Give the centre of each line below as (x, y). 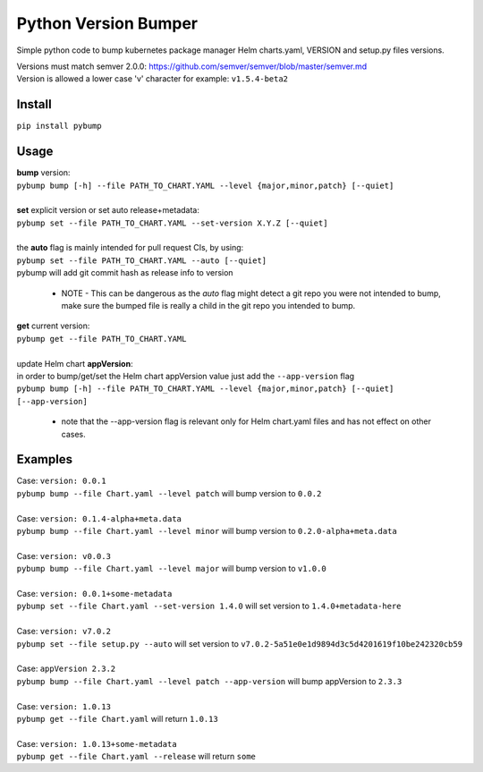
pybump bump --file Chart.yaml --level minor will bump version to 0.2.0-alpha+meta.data (207, 531)
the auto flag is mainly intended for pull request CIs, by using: (130, 248)
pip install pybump (59, 126)
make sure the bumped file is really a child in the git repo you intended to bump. (208, 306)
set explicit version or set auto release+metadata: (108, 210)
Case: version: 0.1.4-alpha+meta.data (99, 518)
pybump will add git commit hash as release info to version (125, 273)
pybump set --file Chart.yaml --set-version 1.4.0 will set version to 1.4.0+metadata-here (209, 606)
